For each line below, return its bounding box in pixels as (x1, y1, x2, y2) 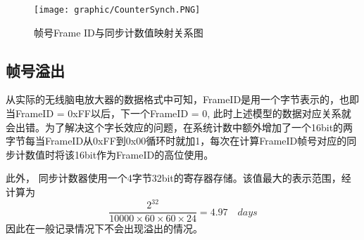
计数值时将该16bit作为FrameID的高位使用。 (15, 147, 214, 161)
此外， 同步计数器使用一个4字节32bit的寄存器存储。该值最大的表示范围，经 (6, 171, 351, 185)
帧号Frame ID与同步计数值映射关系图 (34, 25, 203, 39)
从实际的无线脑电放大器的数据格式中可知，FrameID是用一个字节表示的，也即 (6, 92, 360, 107)
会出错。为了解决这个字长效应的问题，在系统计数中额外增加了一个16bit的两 (6, 119, 353, 134)
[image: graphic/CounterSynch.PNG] (34, 5, 201, 15)
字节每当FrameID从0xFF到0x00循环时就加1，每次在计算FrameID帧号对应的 (6, 133, 347, 148)
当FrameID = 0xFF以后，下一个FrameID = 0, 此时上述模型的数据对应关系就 (6, 106, 351, 121)
